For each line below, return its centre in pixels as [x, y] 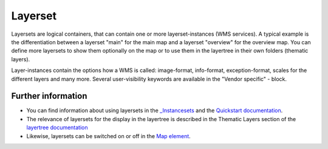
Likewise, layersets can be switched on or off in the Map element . [108, 136]
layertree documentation [57, 128]
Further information [49, 96]
